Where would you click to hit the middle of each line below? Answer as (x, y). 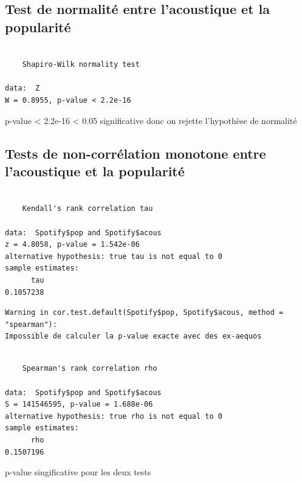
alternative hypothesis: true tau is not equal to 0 (114, 256)
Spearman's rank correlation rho (90, 369)
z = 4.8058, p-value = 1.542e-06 (72, 245)
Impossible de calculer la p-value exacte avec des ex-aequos (133, 336)
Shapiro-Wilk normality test (81, 65)
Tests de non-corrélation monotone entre (136, 153)
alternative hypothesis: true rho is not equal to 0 (114, 416)
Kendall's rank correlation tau (88, 209)
